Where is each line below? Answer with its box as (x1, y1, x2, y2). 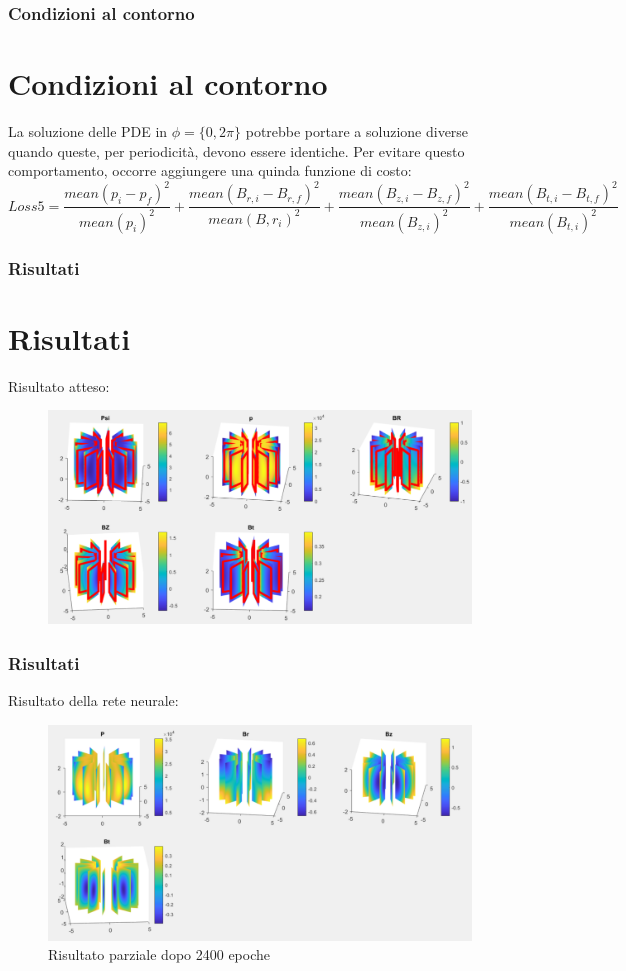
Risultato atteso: (8, 375, 110, 396)
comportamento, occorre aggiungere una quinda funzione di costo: (8, 160, 412, 181)
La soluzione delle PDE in (8, 120, 168, 141)
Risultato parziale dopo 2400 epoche (48, 944, 270, 965)
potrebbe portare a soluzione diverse (245, 120, 469, 141)
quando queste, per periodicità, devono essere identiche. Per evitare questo (8, 140, 465, 161)
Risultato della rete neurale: (8, 690, 179, 711)
